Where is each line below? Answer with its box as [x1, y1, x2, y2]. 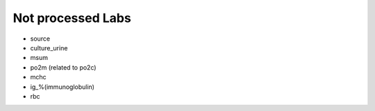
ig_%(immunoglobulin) [30, 83, 95, 91]
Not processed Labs [12, 10, 131, 26]
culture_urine [30, 43, 68, 52]
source [30, 34, 51, 43]
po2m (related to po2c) [30, 63, 97, 72]
